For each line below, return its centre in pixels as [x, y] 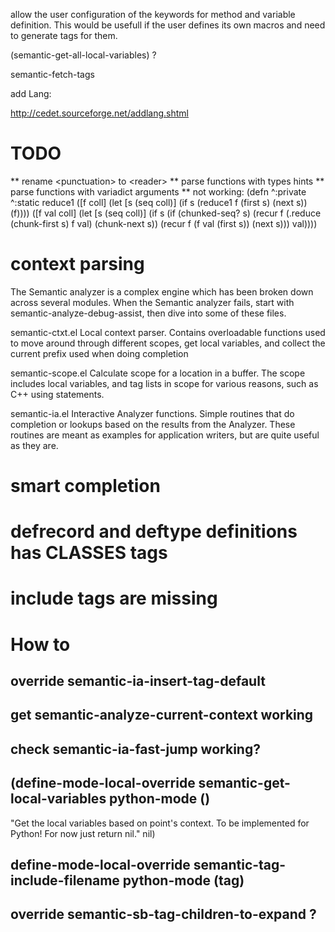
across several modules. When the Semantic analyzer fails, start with [152, 302]
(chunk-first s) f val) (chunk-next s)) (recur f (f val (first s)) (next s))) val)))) [164, 223]
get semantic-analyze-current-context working [162, 715]
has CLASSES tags [89, 553]
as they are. [34, 445]
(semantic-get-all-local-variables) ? [83, 55]
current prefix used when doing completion [99, 353]
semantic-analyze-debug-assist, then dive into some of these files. [148, 313]
